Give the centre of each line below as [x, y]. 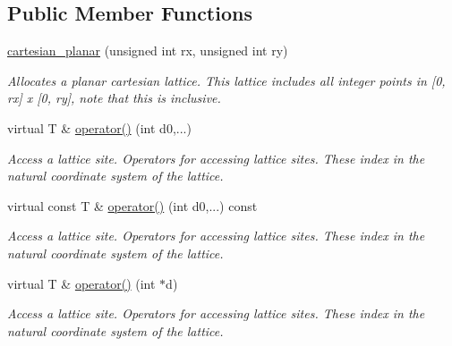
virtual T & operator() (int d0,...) [99, 127]
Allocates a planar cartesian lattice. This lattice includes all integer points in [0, [226, 80]
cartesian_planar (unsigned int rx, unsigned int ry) [148, 51]
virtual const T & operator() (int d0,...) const [132, 205]
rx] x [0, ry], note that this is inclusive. [114, 98]
